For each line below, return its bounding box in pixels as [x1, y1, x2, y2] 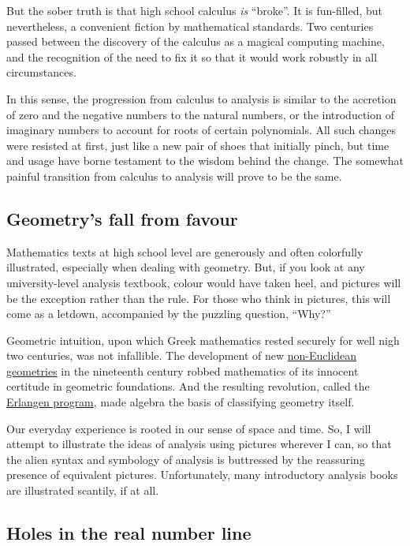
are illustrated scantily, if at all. [6, 482, 159, 499]
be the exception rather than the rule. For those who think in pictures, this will [6, 290, 391, 306]
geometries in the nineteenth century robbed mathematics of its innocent [6, 362, 359, 379]
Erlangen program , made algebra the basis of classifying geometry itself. [6, 394, 355, 410]
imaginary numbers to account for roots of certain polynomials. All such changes [6, 122, 397, 138]
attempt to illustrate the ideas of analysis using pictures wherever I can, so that [6, 436, 392, 452]
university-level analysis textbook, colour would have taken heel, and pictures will [6, 274, 401, 290]
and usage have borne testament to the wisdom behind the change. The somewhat [6, 152, 404, 169]
